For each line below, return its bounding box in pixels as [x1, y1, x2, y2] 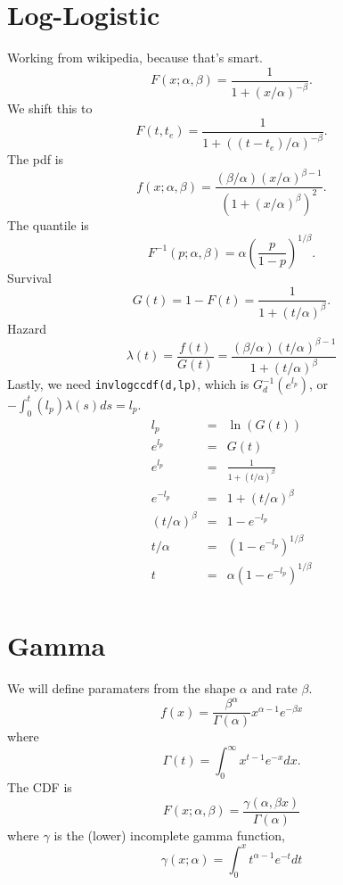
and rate [251, 679, 298, 698]
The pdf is [7, 150, 64, 169]
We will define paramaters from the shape [7, 679, 236, 698]
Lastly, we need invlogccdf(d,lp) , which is [7, 375, 249, 393]
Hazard [7, 318, 46, 337]
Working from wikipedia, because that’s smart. [7, 48, 263, 67]
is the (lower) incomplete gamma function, [53, 825, 285, 844]
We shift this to [7, 99, 93, 118]
